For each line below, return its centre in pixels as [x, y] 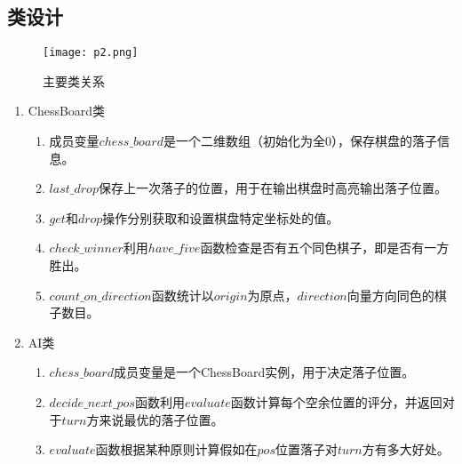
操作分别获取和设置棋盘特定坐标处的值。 [221, 217]
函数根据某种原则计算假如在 [176, 449]
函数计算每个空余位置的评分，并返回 [336, 401]
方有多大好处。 [406, 449]
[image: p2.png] [91, 53]
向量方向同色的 [390, 295]
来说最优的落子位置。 [161, 419]
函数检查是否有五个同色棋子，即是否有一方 [325, 248]
